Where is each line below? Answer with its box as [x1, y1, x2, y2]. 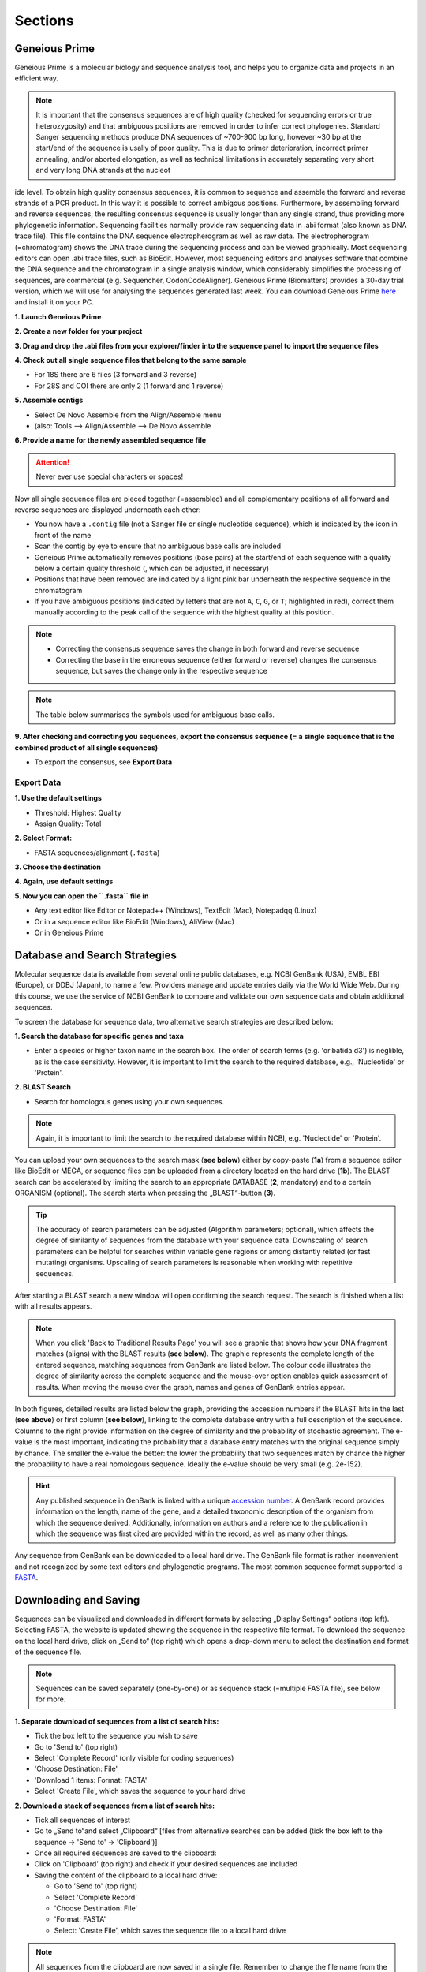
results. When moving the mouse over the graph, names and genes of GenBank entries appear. [35, 1382, 346, 1391]
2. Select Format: [14, 833, 73, 843]
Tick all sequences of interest [34, 1815, 130, 1824]
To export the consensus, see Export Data [34, 757, 173, 767]
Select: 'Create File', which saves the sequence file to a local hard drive [54, 1925, 286, 1935]
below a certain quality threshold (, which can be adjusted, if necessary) [34, 563, 270, 573]
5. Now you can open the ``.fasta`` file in [14, 891, 149, 901]
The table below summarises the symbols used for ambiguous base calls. [35, 710, 275, 719]
